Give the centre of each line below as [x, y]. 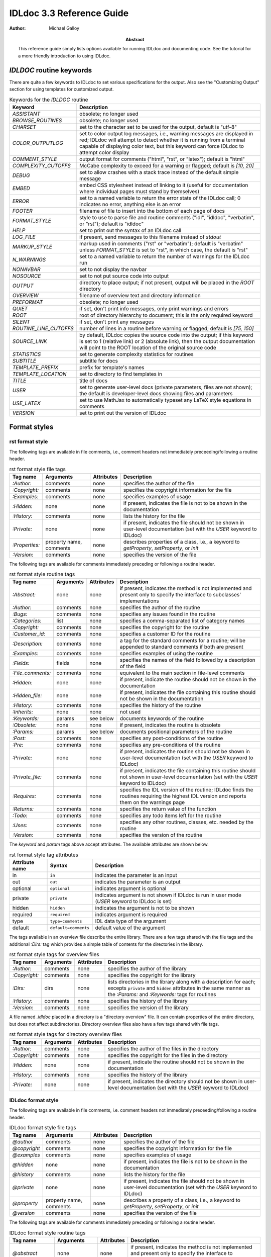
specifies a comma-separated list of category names [182, 621]
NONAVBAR [26, 269]
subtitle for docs [99, 361]
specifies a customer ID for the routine [165, 634]
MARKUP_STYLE [32, 246]
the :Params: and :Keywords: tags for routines [162, 995]
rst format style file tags [38, 469]
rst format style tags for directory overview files [66, 1034]
